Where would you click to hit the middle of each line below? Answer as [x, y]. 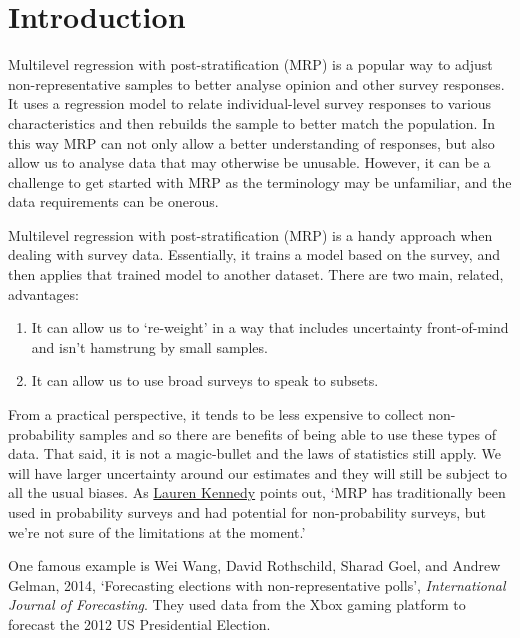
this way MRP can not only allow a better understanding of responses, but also [251, 142]
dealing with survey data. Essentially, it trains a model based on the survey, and [254, 254]
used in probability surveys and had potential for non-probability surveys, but [247, 512]
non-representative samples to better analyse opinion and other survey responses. [256, 83]
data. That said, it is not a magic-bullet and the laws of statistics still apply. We [254, 453]
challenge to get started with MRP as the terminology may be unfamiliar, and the [260, 181]
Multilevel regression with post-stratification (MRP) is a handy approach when [250, 234]
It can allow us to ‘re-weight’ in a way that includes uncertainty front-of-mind [270, 327]
